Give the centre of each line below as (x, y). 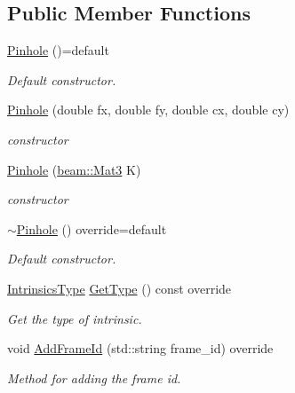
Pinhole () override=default (92, 228)
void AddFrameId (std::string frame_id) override (140, 348)
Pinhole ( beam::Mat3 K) (74, 169)
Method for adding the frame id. (94, 377)
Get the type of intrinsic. (75, 318)
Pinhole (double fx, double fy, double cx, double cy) (148, 110)
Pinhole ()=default (58, 50)
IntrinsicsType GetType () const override (120, 288)
